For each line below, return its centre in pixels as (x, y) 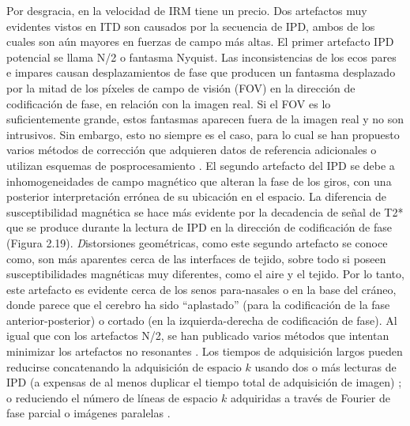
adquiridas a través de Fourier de (310, 397)
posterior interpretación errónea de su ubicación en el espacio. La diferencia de (196, 196)
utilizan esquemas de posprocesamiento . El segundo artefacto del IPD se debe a (201, 165)
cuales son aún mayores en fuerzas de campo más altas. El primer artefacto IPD (200, 41)
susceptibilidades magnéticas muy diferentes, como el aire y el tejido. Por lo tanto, (205, 274)
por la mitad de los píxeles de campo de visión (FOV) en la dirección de (181, 87)
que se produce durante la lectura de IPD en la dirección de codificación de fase (199, 227)
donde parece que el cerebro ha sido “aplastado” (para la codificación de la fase (198, 305)
